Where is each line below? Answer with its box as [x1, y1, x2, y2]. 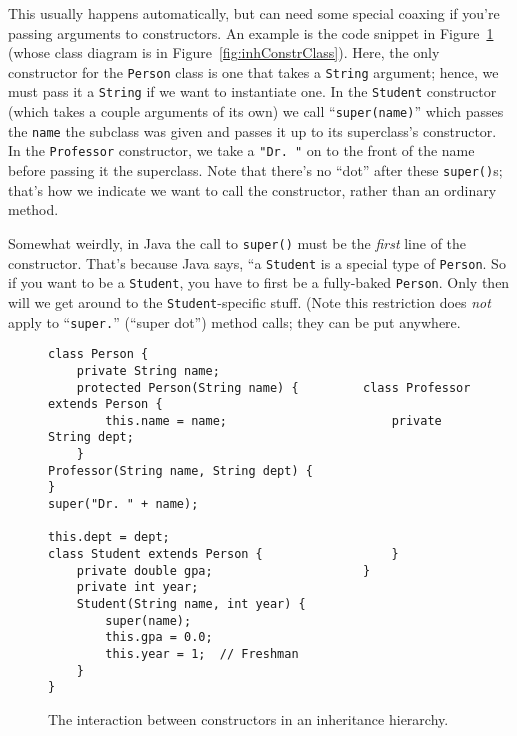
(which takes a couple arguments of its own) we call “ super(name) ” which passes [8, 101, 504, 122]
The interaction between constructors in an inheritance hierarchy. [48, 708, 449, 729]
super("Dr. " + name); [48, 497, 199, 512]
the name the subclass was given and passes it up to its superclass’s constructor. [8, 120, 497, 141]
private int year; [76, 580, 199, 595]
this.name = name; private [105, 413, 442, 428]
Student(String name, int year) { [76, 597, 306, 612]
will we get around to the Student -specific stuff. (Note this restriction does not [8, 291, 491, 312]
